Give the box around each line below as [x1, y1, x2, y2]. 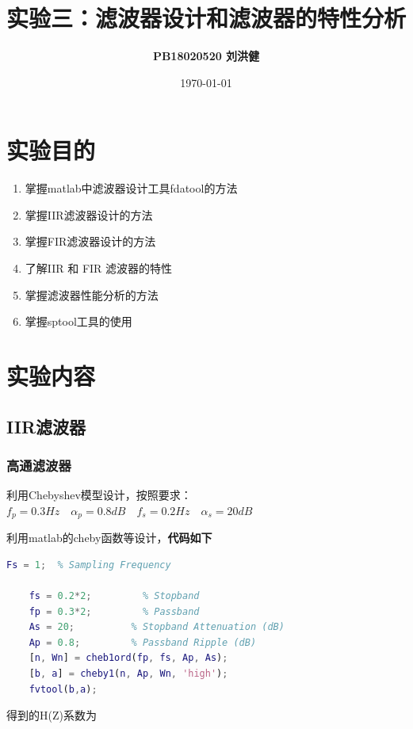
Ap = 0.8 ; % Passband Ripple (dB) [29, 636, 257, 648]
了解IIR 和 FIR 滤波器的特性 [25, 260, 173, 277]
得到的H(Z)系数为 [6, 707, 97, 723]
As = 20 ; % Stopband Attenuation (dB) [29, 621, 285, 633]
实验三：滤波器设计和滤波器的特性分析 [6, 2, 407, 34]
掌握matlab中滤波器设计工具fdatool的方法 [25, 180, 238, 197]
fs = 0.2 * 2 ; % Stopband [29, 590, 200, 602]
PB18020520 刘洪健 [152, 48, 260, 64]
